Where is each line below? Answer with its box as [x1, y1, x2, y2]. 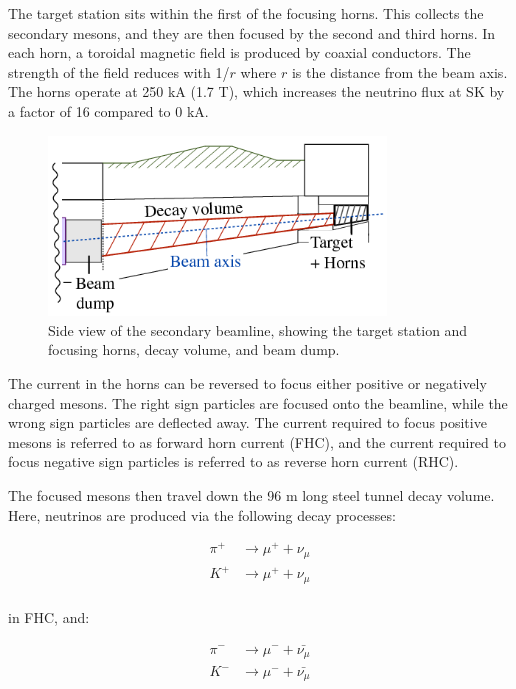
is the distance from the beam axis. [291, 61, 508, 82]
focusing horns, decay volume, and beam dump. [48, 339, 340, 360]
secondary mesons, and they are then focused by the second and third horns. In [8, 22, 496, 43]
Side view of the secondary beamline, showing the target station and [48, 319, 468, 340]
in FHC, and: [8, 606, 90, 627]
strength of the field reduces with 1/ [8, 61, 230, 82]
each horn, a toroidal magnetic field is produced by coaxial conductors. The [8, 42, 471, 63]
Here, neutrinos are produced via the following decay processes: [8, 504, 396, 525]
